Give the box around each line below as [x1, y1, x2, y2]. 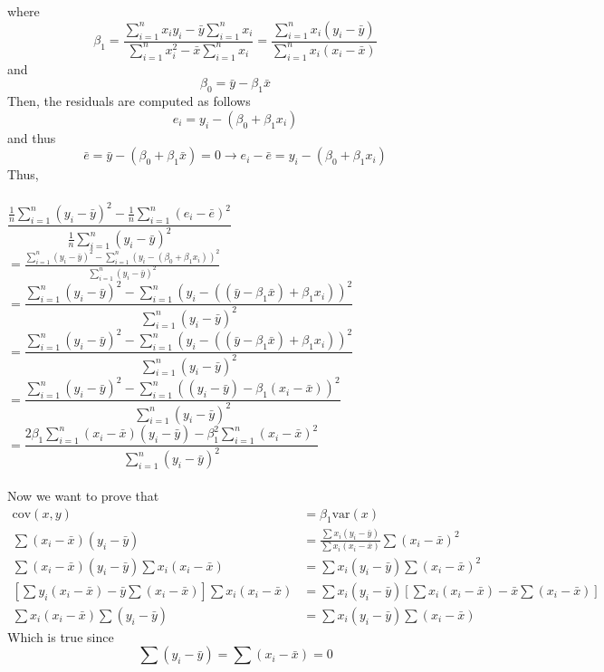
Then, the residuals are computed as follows [7, 91, 251, 110]
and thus [7, 128, 56, 147]
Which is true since [7, 627, 114, 646]
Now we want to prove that [7, 486, 159, 505]
